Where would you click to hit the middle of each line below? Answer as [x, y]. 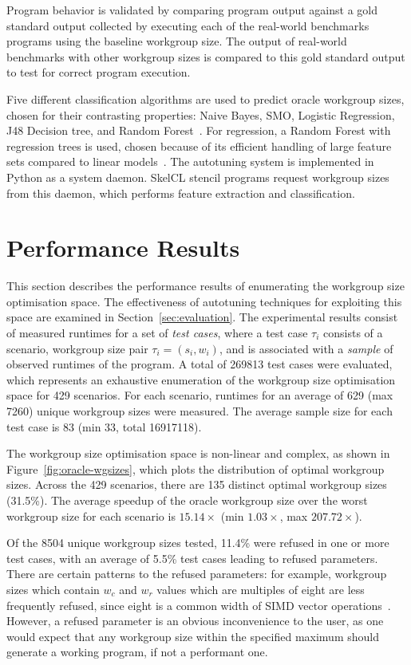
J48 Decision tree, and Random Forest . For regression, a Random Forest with [199, 130]
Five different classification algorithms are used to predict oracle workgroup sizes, [205, 98]
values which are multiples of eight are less [261, 589]
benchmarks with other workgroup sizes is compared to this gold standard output [206, 56]
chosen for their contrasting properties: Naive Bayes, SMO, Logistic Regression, [201, 114]
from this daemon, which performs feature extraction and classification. [181, 193]
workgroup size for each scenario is [91, 515]
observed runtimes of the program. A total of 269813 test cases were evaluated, [200, 364]
